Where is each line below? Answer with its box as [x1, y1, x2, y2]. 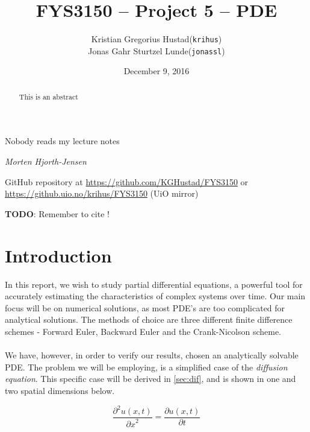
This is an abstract [19, 91, 78, 101]
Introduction [5, 243, 112, 267]
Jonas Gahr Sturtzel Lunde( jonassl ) [88, 44, 225, 57]
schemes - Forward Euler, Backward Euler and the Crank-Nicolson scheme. [5, 325, 282, 337]
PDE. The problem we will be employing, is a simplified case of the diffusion [5, 360, 288, 373]
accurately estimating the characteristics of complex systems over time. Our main [5, 290, 306, 302]
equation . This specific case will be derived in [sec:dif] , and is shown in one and [5, 372, 296, 385]
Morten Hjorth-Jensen [5, 155, 87, 168]
